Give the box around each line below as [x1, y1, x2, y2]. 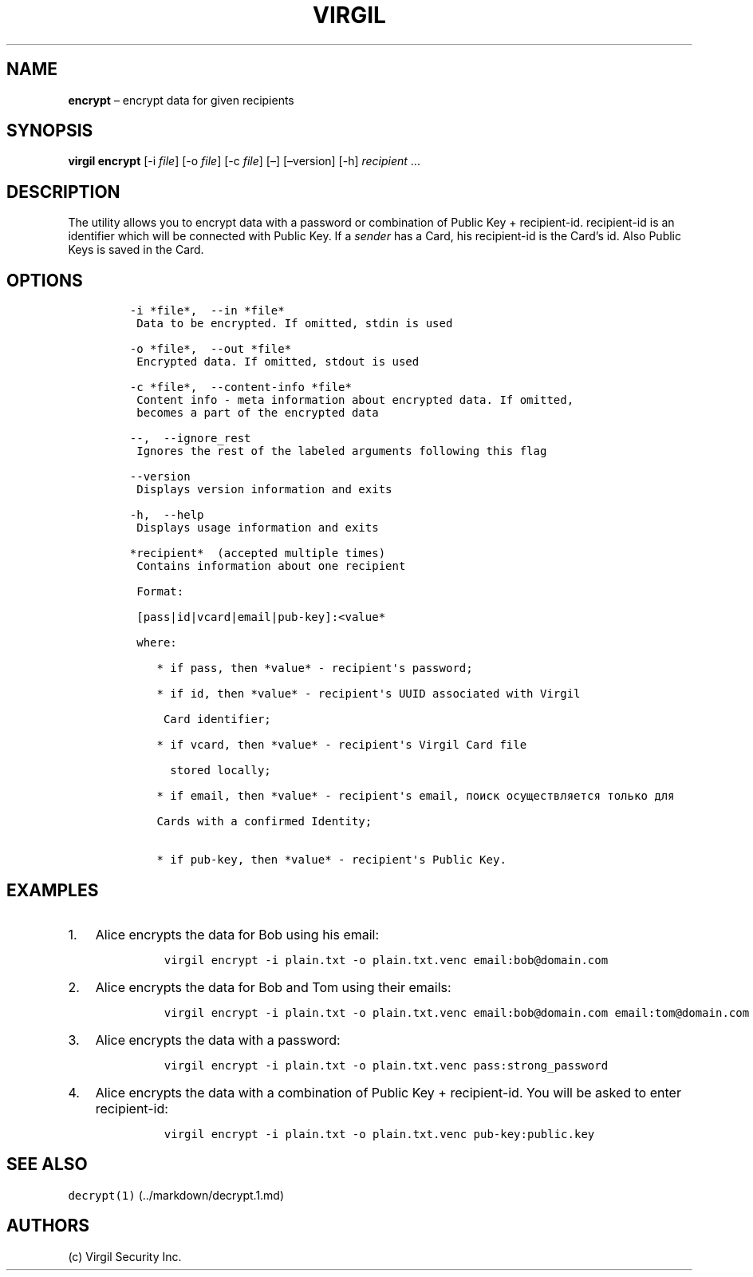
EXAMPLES [6, 880, 99, 900]
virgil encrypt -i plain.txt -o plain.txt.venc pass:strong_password [164, 1058, 609, 1072]
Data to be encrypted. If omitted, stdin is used [136, 317, 453, 330]
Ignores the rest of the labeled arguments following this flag [136, 445, 547, 458]
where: [136, 636, 177, 650]
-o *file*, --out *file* [129, 342, 292, 356]
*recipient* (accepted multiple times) [129, 547, 386, 560]
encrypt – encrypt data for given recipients [68, 93, 294, 107]
